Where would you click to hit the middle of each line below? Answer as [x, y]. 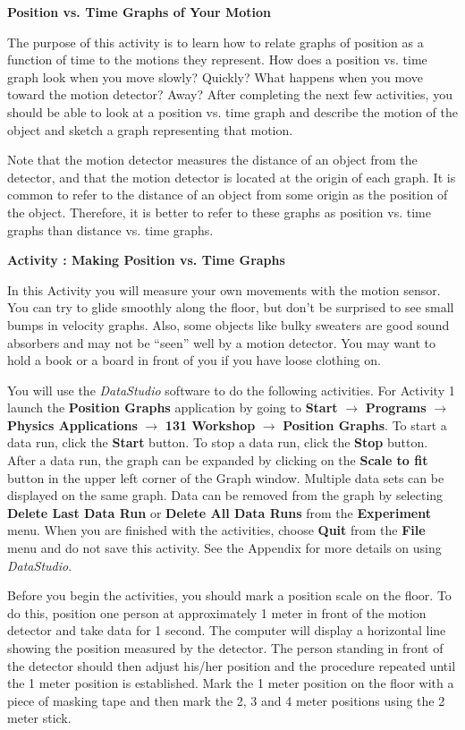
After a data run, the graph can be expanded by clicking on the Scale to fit [218, 460]
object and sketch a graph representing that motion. [150, 129]
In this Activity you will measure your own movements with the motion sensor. [224, 289]
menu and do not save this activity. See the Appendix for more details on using [224, 548]
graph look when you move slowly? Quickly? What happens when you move [215, 76]
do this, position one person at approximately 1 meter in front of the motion [217, 612]
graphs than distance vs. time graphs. [110, 229]
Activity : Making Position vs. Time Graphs [146, 260]
